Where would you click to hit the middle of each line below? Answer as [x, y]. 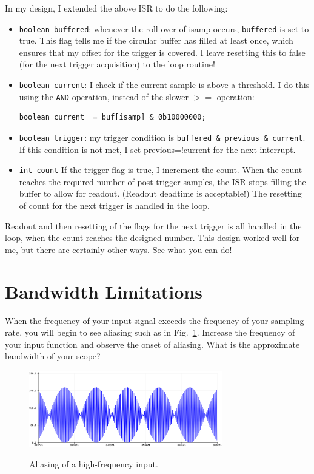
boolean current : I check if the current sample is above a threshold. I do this [164, 85]
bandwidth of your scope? [53, 356]
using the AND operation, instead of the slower [104, 96]
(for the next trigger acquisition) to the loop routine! [117, 64]
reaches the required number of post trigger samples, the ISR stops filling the [162, 181]
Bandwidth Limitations [104, 291]
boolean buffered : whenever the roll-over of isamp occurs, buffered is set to [164, 28]
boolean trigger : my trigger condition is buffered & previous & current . [162, 137]
